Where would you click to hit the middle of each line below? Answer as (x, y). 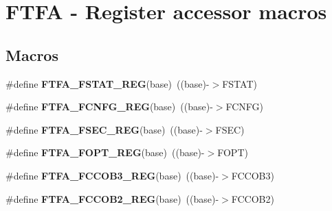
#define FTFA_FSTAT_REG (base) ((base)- (108, 83)
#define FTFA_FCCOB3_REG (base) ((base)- (112, 175)
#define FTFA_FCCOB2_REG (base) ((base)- (112, 198)
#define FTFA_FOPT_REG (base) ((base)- (105, 152)
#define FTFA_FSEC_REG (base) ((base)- (104, 129)
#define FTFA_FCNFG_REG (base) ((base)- (109, 107)
